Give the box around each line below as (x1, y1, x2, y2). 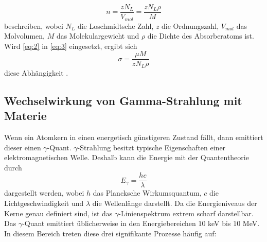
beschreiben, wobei (4, 20, 63, 31)
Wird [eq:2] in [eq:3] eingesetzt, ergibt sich (4, 40, 137, 51)
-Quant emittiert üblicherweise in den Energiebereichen (22, 218, 196, 229)
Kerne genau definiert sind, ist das (4, 208, 113, 218)
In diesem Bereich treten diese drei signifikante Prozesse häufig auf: (4, 228, 217, 238)
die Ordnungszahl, (162, 20, 219, 31)
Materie (4, 108, 47, 124)
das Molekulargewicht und (56, 30, 139, 41)
